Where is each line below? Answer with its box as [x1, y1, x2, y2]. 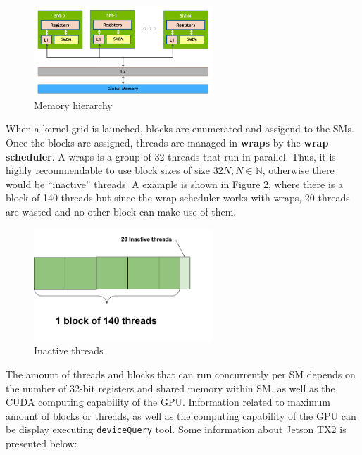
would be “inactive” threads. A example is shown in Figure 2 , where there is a [6, 176, 343, 191]
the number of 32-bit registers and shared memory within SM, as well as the [6, 380, 335, 395]
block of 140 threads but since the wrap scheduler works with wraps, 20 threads [6, 190, 350, 205]
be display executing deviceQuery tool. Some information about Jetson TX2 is [6, 422, 347, 437]
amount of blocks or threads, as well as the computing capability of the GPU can [6, 408, 356, 423]
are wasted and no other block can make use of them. [6, 204, 237, 218]
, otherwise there [262, 163, 335, 177]
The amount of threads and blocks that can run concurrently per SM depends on [6, 366, 356, 381]
